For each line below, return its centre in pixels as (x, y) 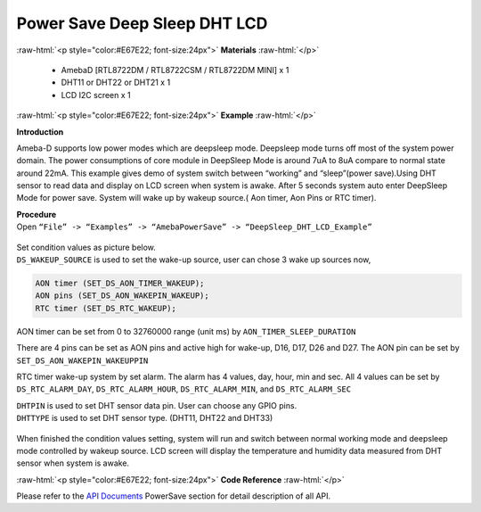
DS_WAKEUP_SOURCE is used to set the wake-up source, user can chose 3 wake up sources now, (194, 260)
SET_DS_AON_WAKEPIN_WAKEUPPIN (82, 360)
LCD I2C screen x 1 (96, 95)
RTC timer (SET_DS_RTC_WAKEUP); (106, 308)
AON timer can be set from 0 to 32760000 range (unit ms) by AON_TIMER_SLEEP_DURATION (186, 331)
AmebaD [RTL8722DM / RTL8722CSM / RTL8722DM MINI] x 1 (175, 70)
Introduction (40, 132)
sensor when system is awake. (73, 463)
